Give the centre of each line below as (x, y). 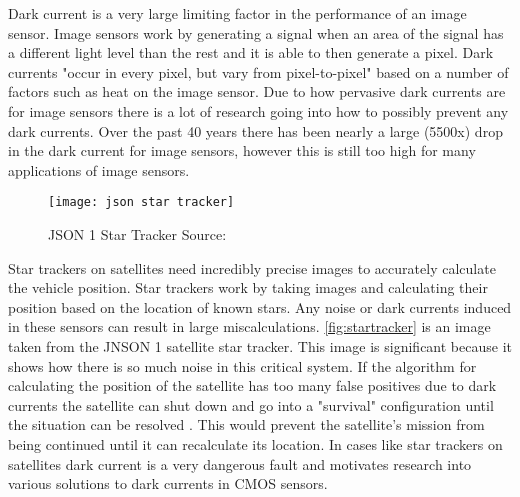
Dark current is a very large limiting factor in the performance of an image (237, 13)
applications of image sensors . (99, 169)
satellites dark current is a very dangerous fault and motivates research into (240, 463)
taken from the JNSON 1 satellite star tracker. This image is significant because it (260, 345)
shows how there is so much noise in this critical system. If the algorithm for (242, 365)
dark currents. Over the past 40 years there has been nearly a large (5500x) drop (255, 130)
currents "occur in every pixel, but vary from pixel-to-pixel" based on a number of (258, 71)
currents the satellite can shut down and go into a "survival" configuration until (251, 404)
